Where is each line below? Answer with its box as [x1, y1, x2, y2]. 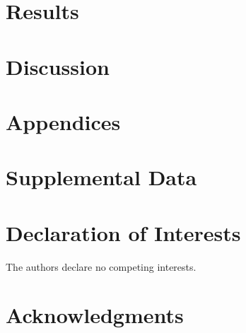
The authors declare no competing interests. [6, 259, 197, 274]
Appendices [6, 107, 121, 136]
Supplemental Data [6, 163, 197, 192]
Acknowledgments [6, 300, 184, 329]
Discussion [6, 52, 110, 81]
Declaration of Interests [6, 218, 241, 247]
